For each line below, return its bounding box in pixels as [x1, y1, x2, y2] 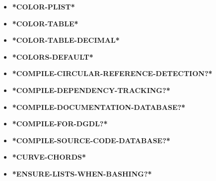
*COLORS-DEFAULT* [12, 51, 93, 62]
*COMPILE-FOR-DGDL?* [12, 118, 108, 129]
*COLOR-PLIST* [12, 1, 75, 11]
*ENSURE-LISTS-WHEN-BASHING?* [12, 168, 152, 179]
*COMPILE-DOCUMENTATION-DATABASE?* [12, 101, 186, 112]
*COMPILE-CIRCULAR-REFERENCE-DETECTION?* [12, 68, 213, 79]
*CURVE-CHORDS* [12, 152, 86, 162]
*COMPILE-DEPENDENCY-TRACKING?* [12, 85, 170, 95]
